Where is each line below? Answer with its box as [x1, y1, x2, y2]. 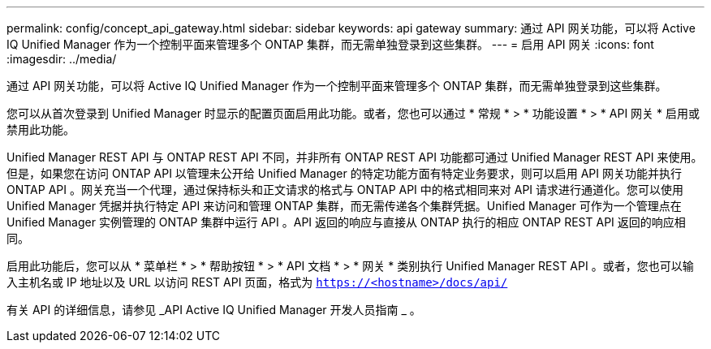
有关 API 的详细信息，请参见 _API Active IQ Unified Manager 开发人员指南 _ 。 [6, 303, 421, 317]
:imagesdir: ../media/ [6, 52, 117, 66]
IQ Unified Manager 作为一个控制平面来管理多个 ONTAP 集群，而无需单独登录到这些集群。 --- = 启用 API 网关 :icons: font [6, 37, 654, 51]
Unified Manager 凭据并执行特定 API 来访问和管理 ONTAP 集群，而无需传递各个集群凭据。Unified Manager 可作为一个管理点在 [6, 199, 682, 213]
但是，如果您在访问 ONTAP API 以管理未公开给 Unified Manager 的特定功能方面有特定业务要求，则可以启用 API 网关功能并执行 [6, 166, 682, 180]
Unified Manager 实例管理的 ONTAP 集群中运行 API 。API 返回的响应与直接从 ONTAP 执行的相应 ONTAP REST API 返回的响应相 [6, 215, 686, 229]
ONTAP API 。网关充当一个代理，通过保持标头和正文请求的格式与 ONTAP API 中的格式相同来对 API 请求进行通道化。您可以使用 [6, 183, 684, 196]
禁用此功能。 [6, 123, 75, 136]
